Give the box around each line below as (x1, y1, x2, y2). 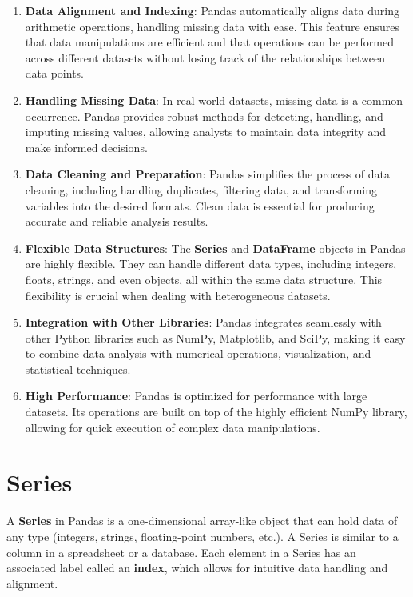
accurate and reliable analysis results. (25, 213, 208, 230)
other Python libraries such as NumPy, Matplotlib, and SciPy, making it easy (25, 329, 406, 346)
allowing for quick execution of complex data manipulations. (25, 419, 320, 435)
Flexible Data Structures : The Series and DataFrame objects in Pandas (25, 239, 406, 256)
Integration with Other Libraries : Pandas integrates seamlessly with (25, 314, 382, 331)
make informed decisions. (25, 138, 148, 155)
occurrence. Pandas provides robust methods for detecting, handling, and (25, 107, 383, 124)
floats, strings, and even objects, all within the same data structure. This (25, 270, 383, 287)
